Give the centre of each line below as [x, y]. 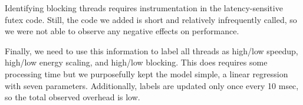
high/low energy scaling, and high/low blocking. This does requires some [136, 62]
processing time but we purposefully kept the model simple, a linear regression [146, 73]
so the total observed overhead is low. [73, 97]
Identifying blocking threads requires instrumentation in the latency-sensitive [144, 8]
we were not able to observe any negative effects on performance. [122, 31]
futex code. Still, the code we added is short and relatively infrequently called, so [151, 19]
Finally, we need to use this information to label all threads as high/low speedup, [151, 50]
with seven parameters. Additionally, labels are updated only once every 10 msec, [152, 85]
